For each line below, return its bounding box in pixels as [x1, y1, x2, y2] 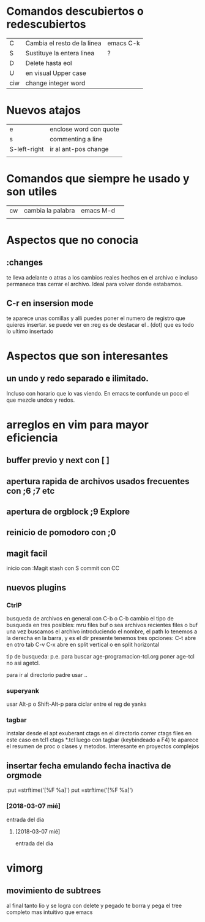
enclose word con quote [50, 125, 119, 133]
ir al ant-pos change [50, 144, 109, 153]
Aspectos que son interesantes [6, 349, 168, 363]
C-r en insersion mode [6, 298, 94, 308]
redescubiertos [6, 17, 87, 31]
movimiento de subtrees [6, 886, 102, 896]
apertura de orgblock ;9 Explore [6, 506, 130, 517]
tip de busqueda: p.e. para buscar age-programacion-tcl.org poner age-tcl [6, 652, 195, 660]
